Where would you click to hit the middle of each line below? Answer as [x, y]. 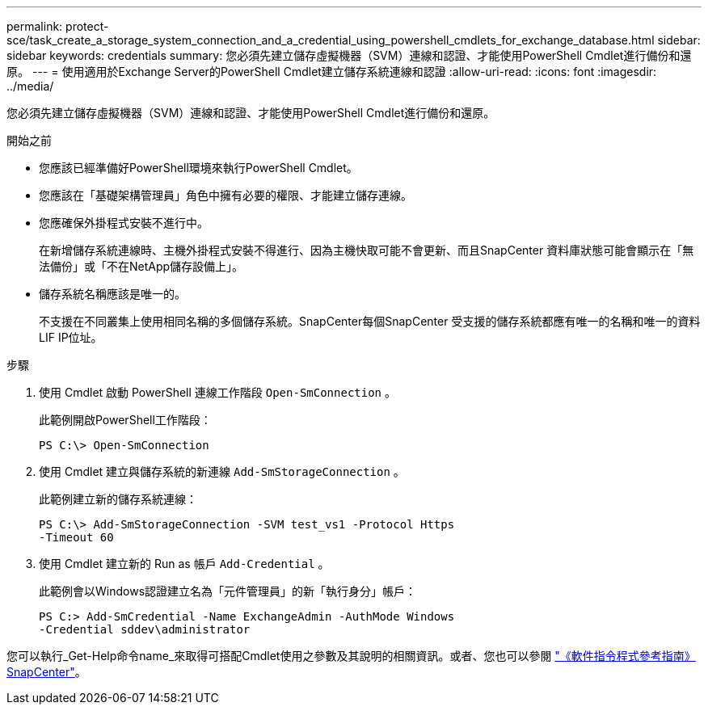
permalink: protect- [58, 26]
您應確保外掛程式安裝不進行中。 [124, 223]
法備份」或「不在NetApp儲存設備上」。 [141, 266]
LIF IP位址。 [71, 337]
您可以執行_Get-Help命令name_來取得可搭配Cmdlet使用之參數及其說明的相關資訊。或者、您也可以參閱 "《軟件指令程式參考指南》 [351, 656]
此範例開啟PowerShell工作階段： [125, 420]
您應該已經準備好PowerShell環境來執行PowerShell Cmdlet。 [198, 168]
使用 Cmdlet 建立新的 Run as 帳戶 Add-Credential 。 [184, 564]
